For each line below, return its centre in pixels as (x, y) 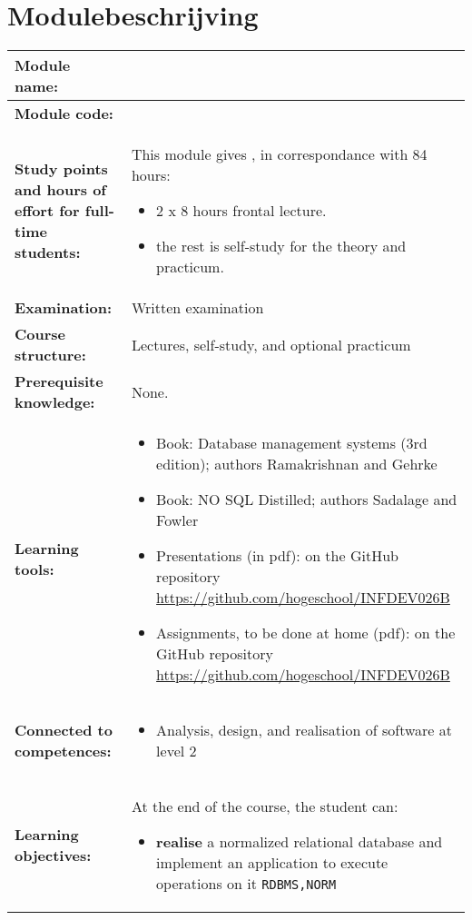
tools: (34, 569)
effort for (47, 211)
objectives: (53, 856)
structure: (50, 355)
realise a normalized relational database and (300, 842)
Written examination (197, 308)
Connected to (64, 730)
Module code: (64, 114)
